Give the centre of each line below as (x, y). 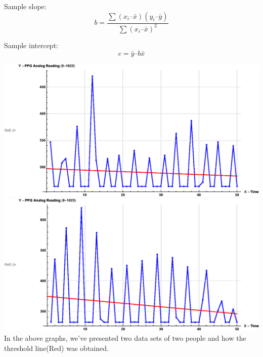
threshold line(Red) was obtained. (56, 348)
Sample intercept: (31, 45)
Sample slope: (25, 6)
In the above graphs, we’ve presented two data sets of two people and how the (125, 338)
